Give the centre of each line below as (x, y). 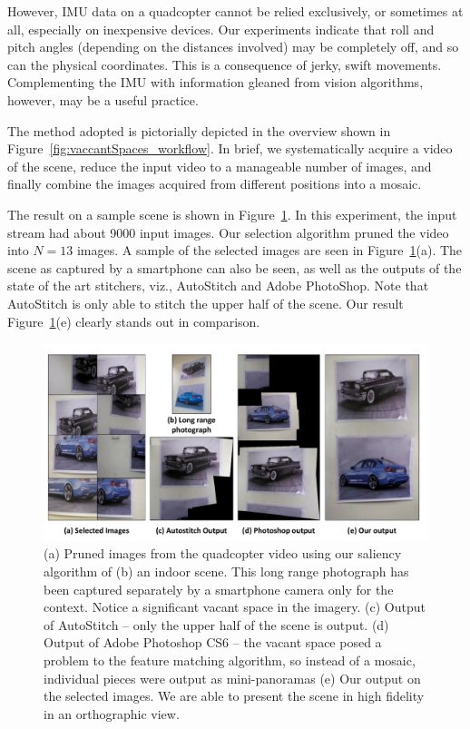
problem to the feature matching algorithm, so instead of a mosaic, (230, 660)
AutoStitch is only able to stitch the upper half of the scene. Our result (206, 303)
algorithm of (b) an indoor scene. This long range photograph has (226, 571)
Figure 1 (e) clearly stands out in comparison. (134, 321)
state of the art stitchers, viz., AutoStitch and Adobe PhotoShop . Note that (218, 286)
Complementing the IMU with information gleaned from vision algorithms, (215, 82)
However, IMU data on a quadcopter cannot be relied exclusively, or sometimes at (235, 11)
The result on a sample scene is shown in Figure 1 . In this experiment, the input (232, 214)
